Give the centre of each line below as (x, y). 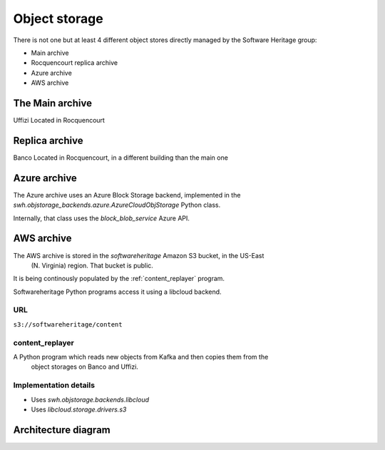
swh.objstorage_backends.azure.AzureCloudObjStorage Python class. (117, 205)
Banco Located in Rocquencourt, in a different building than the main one (120, 158)
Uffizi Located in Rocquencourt (59, 121)
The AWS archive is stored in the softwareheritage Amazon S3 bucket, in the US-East (139, 255)
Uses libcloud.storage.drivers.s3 (79, 409)
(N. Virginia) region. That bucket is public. (92, 265)
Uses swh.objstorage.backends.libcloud (90, 399)
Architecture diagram (62, 430)
